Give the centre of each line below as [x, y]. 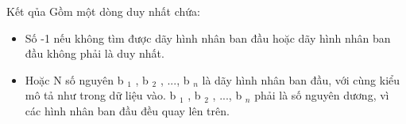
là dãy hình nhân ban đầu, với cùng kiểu [301, 79]
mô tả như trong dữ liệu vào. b [101, 95]
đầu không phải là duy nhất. [95, 53]
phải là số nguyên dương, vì [322, 95]
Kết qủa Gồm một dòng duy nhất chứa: [103, 11]
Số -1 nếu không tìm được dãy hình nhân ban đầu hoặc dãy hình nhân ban [208, 38]
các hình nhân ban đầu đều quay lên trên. [127, 110]
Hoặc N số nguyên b [74, 79]
